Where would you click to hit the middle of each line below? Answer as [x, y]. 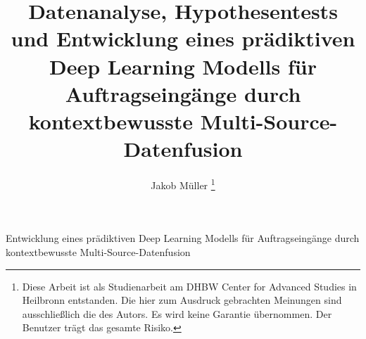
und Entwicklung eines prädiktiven [183, 38]
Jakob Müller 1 [183, 184]
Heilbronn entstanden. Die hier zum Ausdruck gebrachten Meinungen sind [182, 300]
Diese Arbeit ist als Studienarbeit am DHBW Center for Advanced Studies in [189, 286]
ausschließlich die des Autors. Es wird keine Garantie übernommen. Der [177, 313]
